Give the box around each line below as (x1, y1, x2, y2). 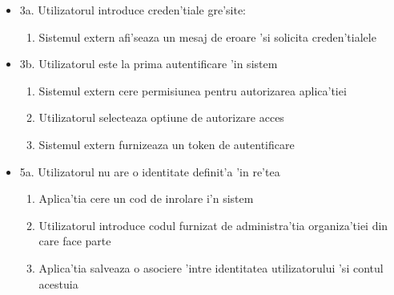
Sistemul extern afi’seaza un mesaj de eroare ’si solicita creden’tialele (38, 28, 376, 45)
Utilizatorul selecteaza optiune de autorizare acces (38, 109, 284, 126)
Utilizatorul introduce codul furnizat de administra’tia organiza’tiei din (38, 216, 388, 233)
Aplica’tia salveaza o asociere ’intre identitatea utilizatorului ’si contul (38, 259, 384, 276)
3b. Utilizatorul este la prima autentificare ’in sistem (19, 55, 278, 72)
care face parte (38, 232, 111, 249)
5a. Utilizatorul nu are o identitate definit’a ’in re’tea (19, 163, 280, 180)
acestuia (38, 275, 78, 292)
